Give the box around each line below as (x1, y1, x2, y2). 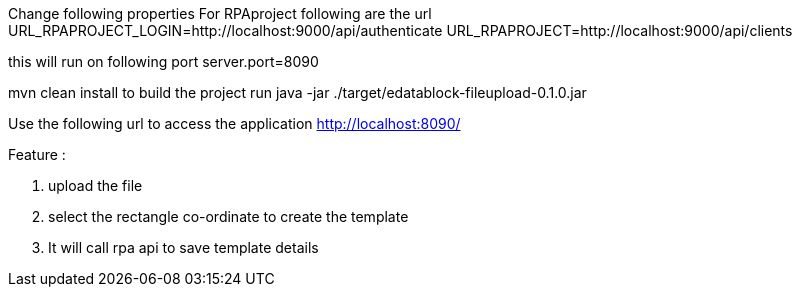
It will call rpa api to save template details (48, 239, 319, 256)
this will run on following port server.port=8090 (8, 53, 319, 70)
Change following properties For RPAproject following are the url (8, 5, 432, 22)
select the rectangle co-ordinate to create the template (48, 208, 409, 225)
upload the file (48, 177, 143, 194)
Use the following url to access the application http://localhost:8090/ (8, 115, 461, 132)
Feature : (8, 146, 66, 163)
